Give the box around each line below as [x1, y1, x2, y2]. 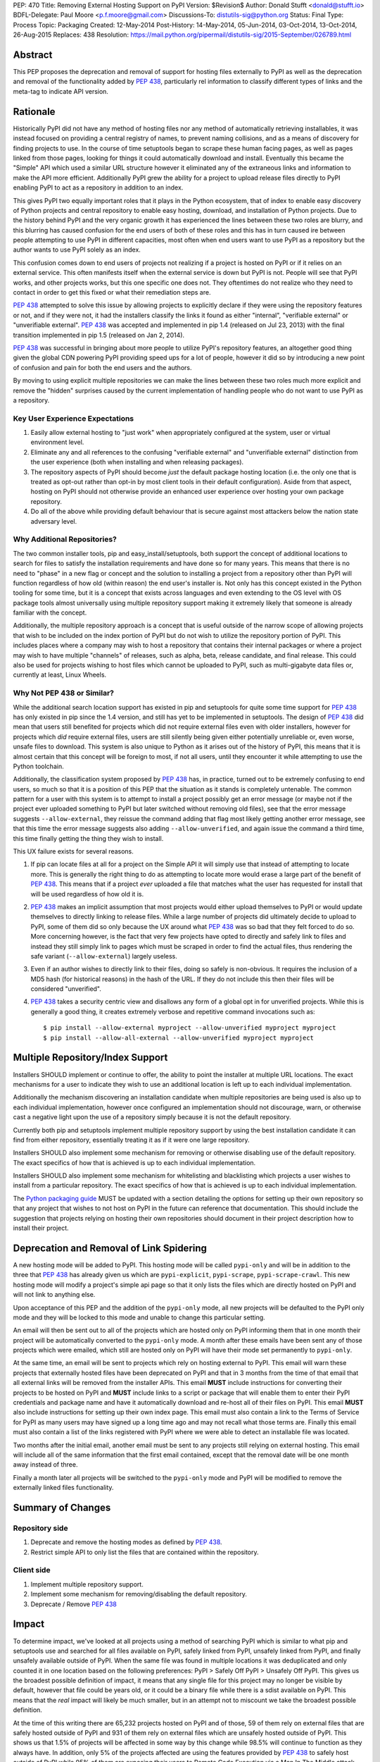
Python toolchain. [13, 762, 64, 770]
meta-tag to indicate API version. [13, 87, 109, 95]
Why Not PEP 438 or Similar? [13, 688, 114, 698]
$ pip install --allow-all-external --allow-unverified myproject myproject [43, 1033, 315, 1042]
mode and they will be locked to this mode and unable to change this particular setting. [13, 1313, 265, 1321]
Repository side [13, 1523, 68, 1533]
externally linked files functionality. [13, 1484, 114, 1492]
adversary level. [30, 517, 77, 525]
